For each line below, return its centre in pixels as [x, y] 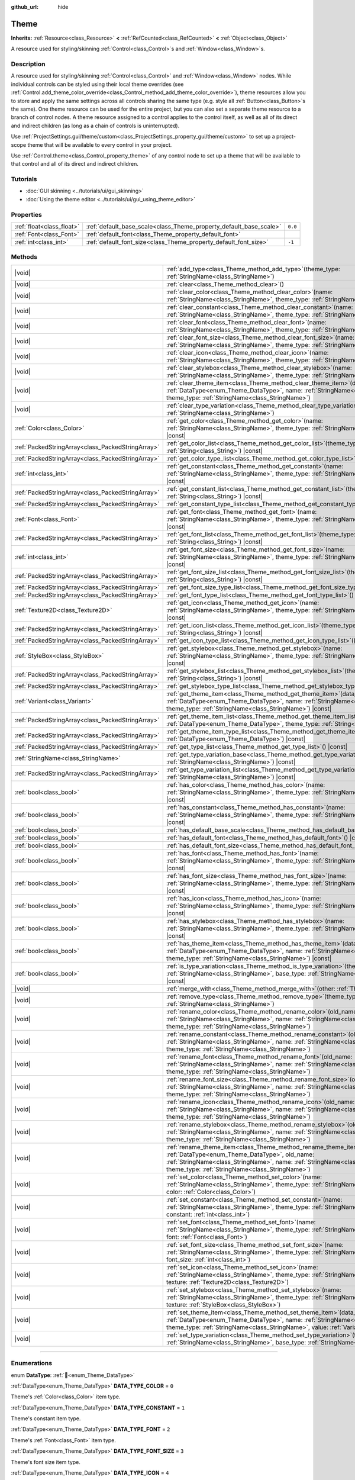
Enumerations [32, 1363]
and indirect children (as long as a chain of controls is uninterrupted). [95, 126]
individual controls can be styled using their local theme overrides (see [97, 84]
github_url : [25, 7]
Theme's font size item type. [46, 1462]
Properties [27, 214]
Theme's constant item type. [46, 1418]
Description [28, 64]
